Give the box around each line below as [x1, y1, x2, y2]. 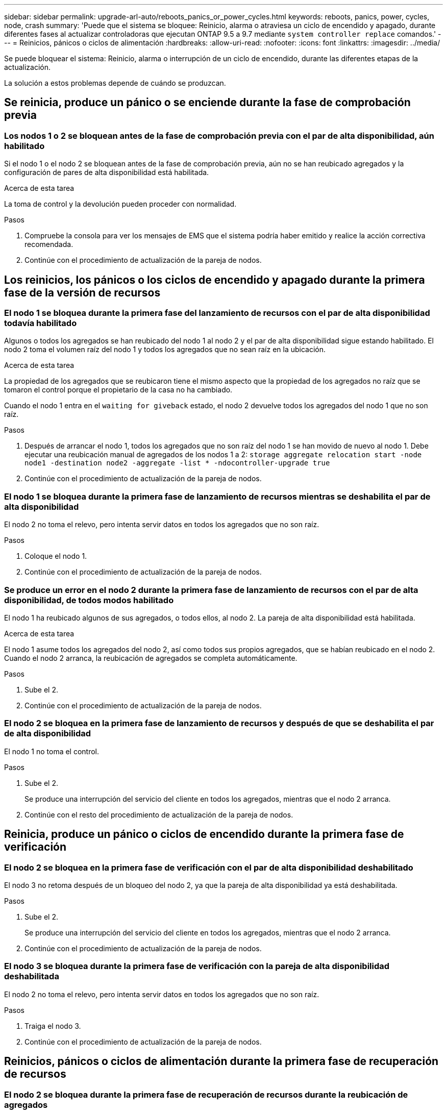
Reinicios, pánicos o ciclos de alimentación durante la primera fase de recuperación [4, 1055, 439, 1068]
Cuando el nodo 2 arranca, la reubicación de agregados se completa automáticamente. [4, 653, 297, 662]
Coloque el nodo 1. [24, 552, 87, 561]
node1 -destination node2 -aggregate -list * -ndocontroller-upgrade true [24, 459, 330, 467]
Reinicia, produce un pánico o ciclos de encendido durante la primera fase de [4, 828, 404, 841]
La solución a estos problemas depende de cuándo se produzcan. [4, 79, 226, 87]
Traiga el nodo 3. [24, 1021, 81, 1030]
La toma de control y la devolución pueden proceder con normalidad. [4, 200, 237, 209]
